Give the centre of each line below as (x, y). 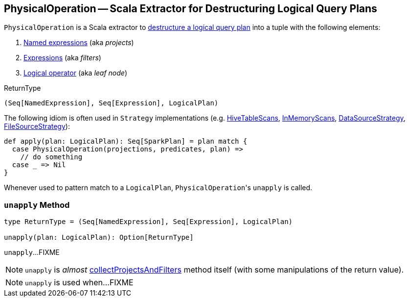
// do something (51, 157)
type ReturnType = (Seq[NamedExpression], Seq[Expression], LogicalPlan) (148, 222)
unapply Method (37, 205)
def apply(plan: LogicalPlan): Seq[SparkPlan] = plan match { (126, 141)
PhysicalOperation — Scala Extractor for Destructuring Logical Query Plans (191, 9)
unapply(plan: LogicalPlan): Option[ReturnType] (99, 238)
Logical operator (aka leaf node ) (76, 73)
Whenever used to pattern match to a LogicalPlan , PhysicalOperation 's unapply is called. (158, 188)
